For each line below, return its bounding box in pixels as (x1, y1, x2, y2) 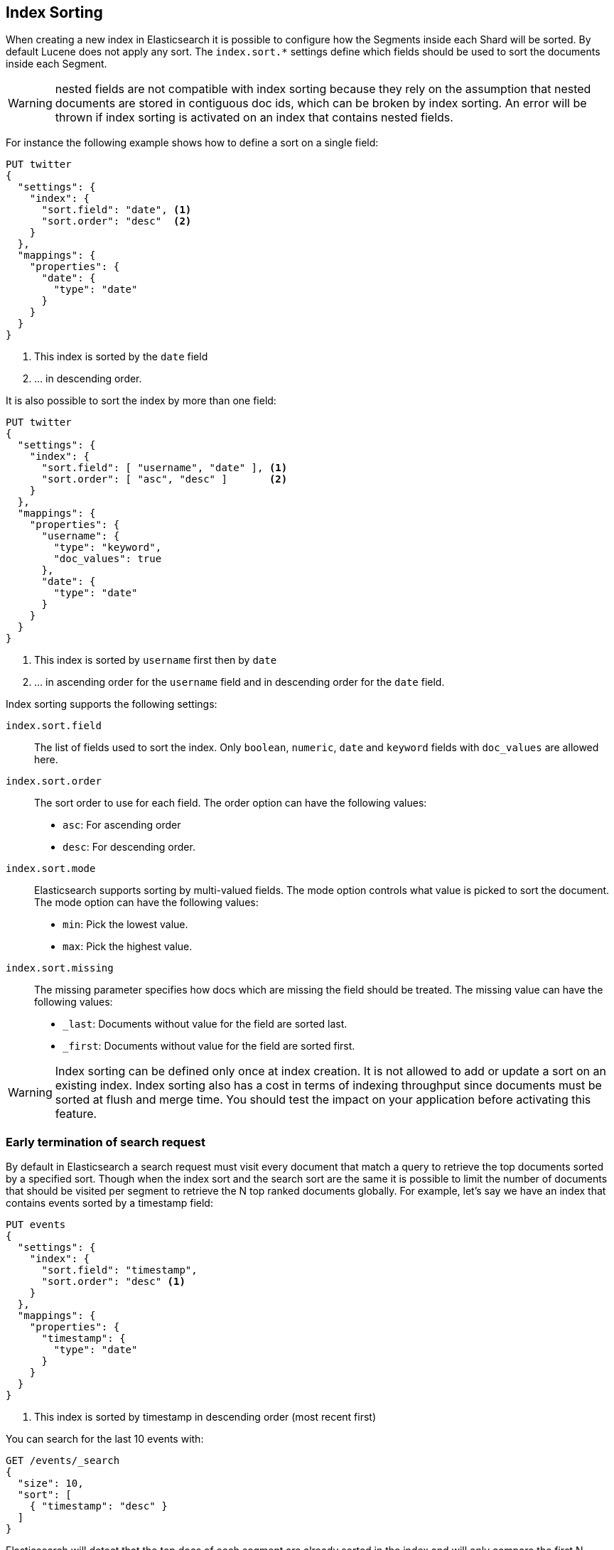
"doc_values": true (53, 553, 162, 565)
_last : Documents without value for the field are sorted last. (63, 1018, 348, 1030)
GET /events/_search (6, 1455, 120, 1467)
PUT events (6, 1219, 66, 1231)
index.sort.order (6, 775, 102, 787)
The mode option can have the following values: (34, 896, 259, 909)
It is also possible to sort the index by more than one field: (6, 394, 276, 407)
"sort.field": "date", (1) (41, 204, 192, 216)
